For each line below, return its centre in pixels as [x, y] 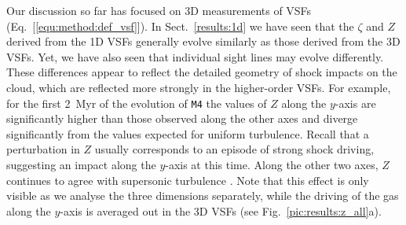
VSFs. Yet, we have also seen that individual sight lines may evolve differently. [195, 56]
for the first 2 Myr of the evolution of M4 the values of [137, 103]
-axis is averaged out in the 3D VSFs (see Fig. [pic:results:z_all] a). [221, 210]
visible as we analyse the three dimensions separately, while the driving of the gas [203, 195]
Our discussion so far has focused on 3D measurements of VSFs [159, 10]
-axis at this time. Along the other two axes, [272, 164]
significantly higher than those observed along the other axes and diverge [182, 118]
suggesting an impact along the [81, 164]
